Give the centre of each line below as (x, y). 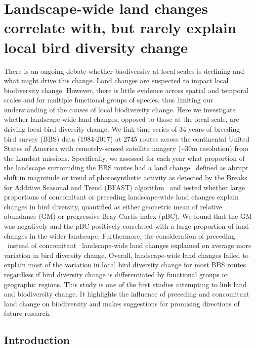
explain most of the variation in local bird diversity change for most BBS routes (125, 265)
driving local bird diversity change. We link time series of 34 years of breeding (122, 129)
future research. (28, 313)
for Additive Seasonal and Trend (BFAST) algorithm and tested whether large (125, 187)
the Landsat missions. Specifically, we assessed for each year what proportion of (125, 158)
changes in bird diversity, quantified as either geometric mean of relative (113, 206)
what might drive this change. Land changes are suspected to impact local (116, 80)
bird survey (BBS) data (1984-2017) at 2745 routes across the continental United (127, 138)
